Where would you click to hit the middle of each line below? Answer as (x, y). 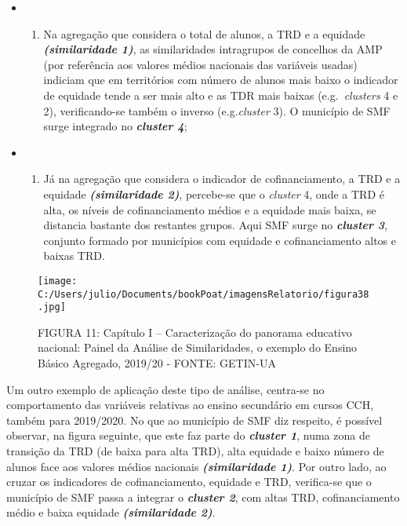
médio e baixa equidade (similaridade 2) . (111, 512)
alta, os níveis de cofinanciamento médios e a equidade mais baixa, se (210, 209)
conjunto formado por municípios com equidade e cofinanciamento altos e (220, 240)
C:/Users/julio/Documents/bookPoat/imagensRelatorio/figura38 (203, 294)
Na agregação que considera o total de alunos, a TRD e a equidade (204, 33)
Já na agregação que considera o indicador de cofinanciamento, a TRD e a (222, 179)
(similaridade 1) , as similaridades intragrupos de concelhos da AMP (213, 49)
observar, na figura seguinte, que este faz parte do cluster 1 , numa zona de (188, 435)
